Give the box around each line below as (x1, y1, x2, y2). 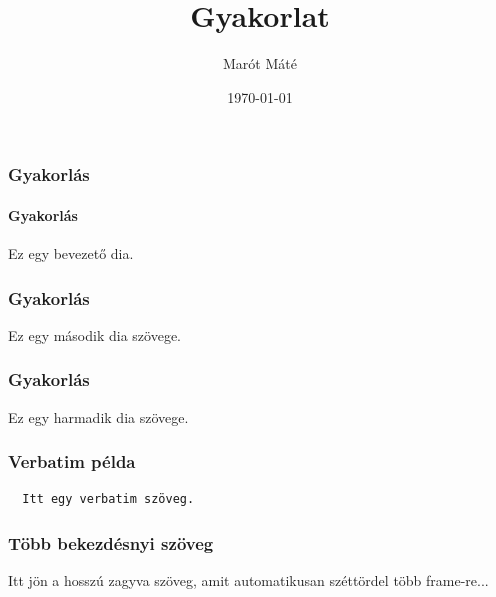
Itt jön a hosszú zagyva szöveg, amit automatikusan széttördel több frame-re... (8, 570, 489, 591)
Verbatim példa (8, 449, 136, 474)
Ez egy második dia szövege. (8, 324, 181, 345)
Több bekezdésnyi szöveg (8, 530, 214, 555)
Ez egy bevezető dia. (8, 243, 134, 264)
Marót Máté (223, 53, 297, 74)
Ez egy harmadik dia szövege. (8, 406, 189, 427)
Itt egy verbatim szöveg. (22, 492, 195, 507)
